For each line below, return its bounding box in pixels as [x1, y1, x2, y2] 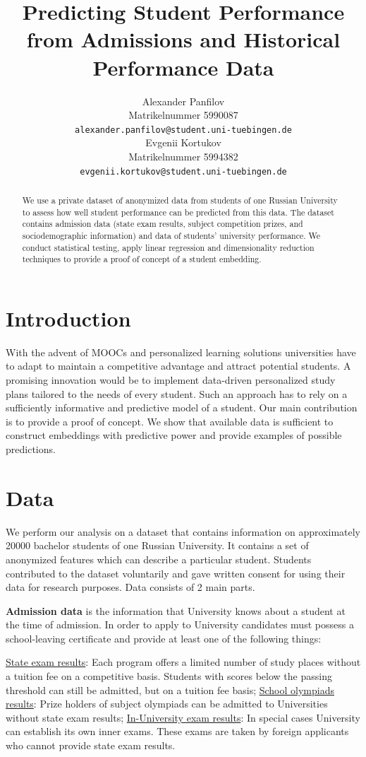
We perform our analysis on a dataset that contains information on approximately [6, 524, 360, 539]
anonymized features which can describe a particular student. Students [6, 551, 312, 566]
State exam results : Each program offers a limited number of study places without [6, 655, 361, 669]
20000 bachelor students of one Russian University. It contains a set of [6, 538, 309, 553]
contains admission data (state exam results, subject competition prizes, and [22, 218, 303, 230]
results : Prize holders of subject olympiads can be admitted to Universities [6, 696, 328, 711]
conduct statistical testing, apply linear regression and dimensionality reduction [22, 241, 315, 253]
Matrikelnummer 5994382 [128, 148, 238, 163]
